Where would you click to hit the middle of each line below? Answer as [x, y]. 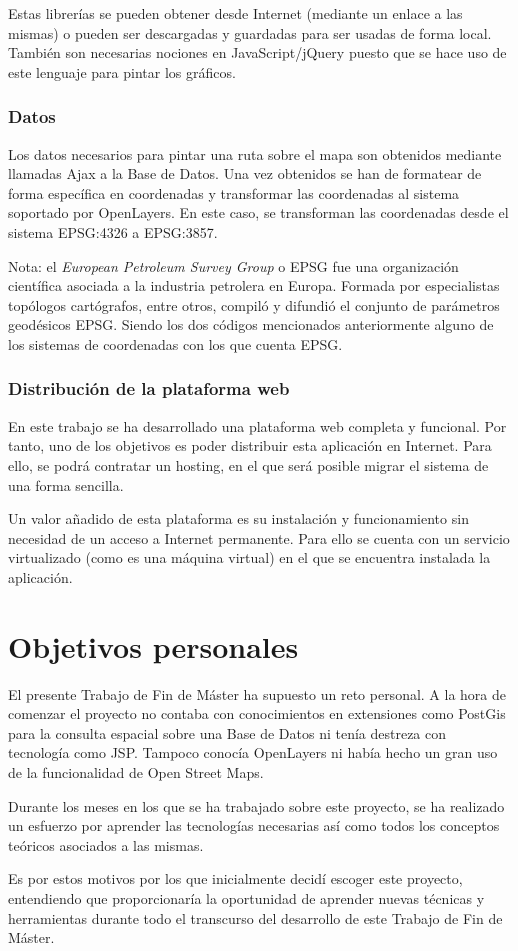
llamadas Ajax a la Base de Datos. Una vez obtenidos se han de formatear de [245, 173]
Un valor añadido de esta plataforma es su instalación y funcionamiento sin [238, 518]
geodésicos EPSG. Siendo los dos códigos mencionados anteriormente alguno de [251, 324]
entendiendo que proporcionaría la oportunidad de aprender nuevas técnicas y [246, 897]
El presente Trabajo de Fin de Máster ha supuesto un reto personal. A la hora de [257, 693]
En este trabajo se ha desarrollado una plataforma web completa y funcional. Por [257, 425]
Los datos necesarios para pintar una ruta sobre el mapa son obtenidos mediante [255, 153]
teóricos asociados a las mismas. [106, 844]
